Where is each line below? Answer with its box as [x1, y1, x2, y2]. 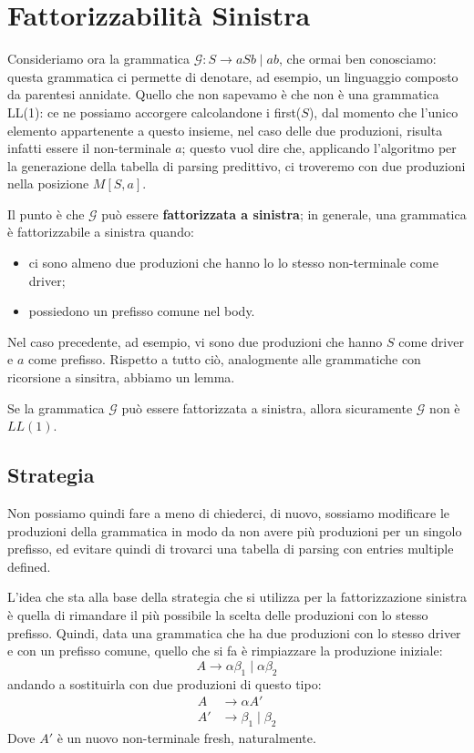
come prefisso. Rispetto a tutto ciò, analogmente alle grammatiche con [27, 350, 421, 369]
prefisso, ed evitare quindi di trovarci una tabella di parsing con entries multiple [7, 539, 454, 558]
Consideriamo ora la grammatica [7, 49, 191, 68]
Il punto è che [7, 204, 85, 223]
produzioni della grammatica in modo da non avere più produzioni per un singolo [7, 521, 462, 540]
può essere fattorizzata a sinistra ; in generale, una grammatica [101, 204, 467, 223]
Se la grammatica [7, 398, 105, 417]
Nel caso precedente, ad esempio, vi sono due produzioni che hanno [7, 331, 383, 351]
